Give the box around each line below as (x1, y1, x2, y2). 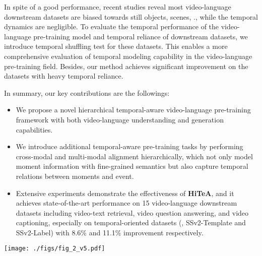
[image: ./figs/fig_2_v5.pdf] (4, 245, 105, 252)
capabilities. (16, 124, 53, 135)
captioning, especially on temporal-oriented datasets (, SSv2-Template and (16, 217, 246, 228)
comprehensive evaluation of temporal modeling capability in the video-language (4, 50, 252, 61)
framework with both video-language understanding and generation (16, 114, 224, 124)
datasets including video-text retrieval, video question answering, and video (16, 207, 249, 218)
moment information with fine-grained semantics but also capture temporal (16, 161, 248, 171)
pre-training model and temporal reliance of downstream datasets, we (33, 31, 248, 41)
